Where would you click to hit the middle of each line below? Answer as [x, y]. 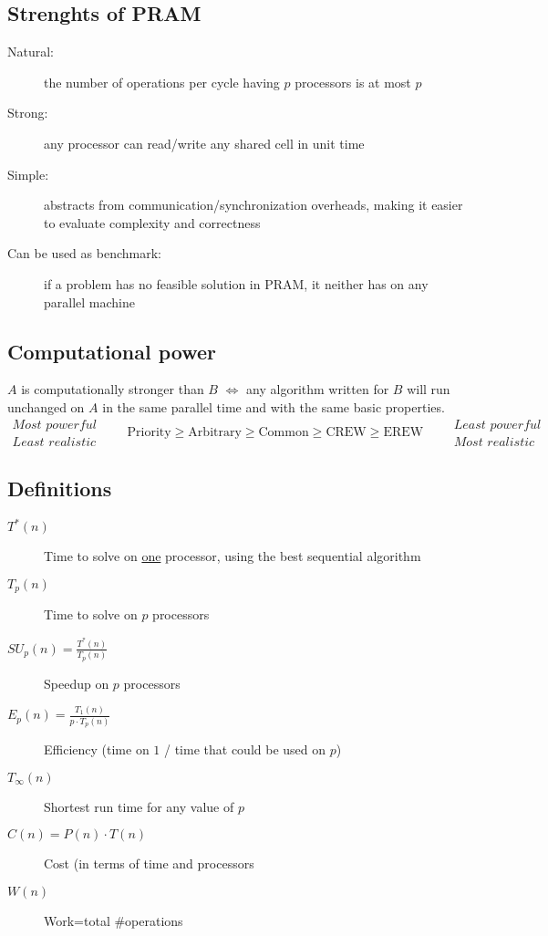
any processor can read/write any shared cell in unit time [204, 143]
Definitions [60, 488]
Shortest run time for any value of [139, 806]
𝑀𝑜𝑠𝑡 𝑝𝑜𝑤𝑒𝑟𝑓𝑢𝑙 [54, 425]
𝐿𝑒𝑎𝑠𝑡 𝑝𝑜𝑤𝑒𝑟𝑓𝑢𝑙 [497, 425]
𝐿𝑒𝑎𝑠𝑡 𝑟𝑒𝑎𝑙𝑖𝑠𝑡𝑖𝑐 [54, 442]
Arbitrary [215, 432]
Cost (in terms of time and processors [149, 863]
